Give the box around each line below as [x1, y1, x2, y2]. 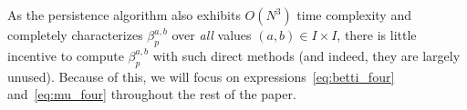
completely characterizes [7, 25, 143, 44]
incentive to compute [7, 45, 124, 65]
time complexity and [296, 5, 411, 24]
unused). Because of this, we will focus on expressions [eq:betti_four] [7, 66, 395, 85]
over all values [171, 25, 252, 44]
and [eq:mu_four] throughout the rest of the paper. [7, 85, 296, 104]
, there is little [337, 25, 417, 44]
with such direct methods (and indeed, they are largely [152, 45, 461, 65]
